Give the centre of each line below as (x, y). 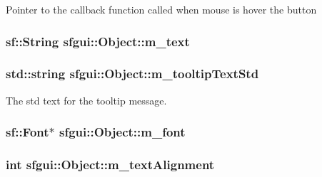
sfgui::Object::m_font (122, 132)
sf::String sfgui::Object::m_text (98, 41)
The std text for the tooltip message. (86, 100)
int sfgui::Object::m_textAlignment (110, 165)
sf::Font (27, 132)
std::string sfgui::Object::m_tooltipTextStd (132, 74)
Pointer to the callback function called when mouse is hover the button (161, 9)
